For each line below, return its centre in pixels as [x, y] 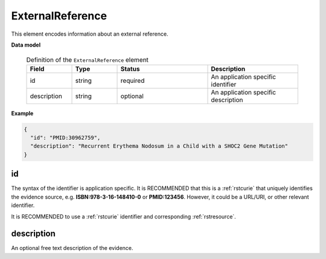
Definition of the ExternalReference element [88, 59]
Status [130, 68]
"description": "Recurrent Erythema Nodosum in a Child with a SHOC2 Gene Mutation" [159, 146]
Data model [26, 45]
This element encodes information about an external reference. [90, 34]
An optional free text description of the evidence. [72, 248]
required [133, 80]
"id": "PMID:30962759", [66, 138]
